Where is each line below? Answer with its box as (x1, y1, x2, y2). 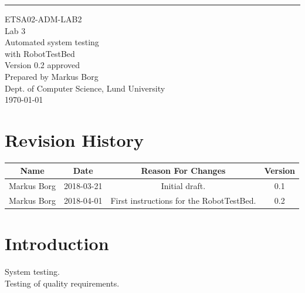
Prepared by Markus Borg (5, 70, 99, 82)
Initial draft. (161, 180, 206, 192)
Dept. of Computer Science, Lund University (5, 82, 165, 94)
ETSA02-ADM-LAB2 (5, 13, 82, 25)
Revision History (5, 127, 144, 151)
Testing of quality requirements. (5, 277, 120, 289)
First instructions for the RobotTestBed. (110, 194, 256, 207)
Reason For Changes (141, 164, 226, 177)
